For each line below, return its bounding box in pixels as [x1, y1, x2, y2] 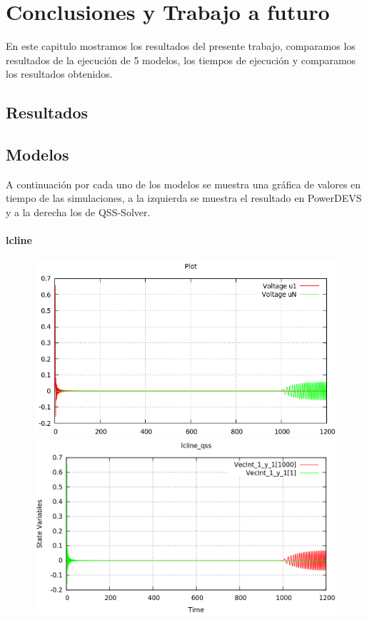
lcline [6, 233, 32, 248]
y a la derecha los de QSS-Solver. [6, 205, 151, 220]
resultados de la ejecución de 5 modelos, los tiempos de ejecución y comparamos [6, 52, 356, 67]
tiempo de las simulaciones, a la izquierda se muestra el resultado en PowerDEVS [6, 190, 362, 205]
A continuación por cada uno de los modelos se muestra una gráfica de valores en [6, 176, 361, 191]
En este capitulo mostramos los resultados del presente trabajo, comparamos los [6, 39, 356, 54]
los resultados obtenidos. [6, 66, 113, 81]
